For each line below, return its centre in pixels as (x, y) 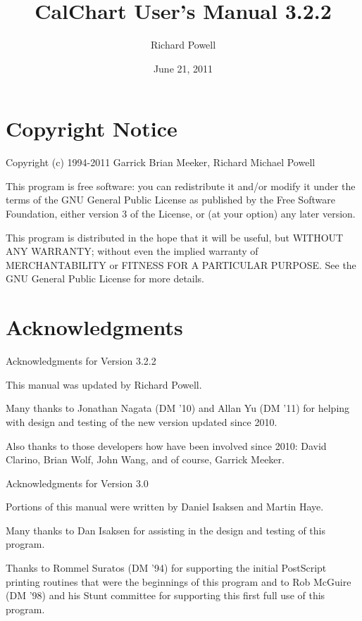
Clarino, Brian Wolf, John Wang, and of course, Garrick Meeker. (145, 459)
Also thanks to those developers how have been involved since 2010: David (166, 445)
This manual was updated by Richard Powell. (104, 384)
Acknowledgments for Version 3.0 (77, 483)
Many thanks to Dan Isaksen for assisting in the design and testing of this (166, 530)
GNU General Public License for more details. (105, 278)
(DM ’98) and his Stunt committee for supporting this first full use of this (166, 595)
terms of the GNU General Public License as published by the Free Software (170, 200)
